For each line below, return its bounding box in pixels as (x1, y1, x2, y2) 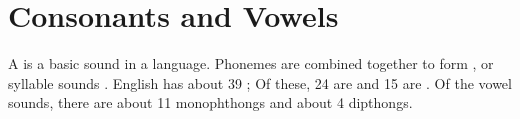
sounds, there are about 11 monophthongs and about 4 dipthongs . (8, 92, 413, 113)
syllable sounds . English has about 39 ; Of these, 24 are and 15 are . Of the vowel (8, 72, 512, 93)
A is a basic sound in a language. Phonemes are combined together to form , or (8, 53, 494, 74)
